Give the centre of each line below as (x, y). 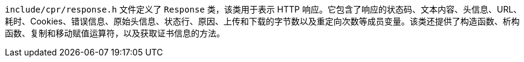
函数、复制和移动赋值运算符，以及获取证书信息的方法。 (115, 33)
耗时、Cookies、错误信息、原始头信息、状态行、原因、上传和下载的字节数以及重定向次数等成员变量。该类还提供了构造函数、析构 (262, 21)
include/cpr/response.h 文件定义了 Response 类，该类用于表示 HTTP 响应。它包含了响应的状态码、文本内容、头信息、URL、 (264, 9)
